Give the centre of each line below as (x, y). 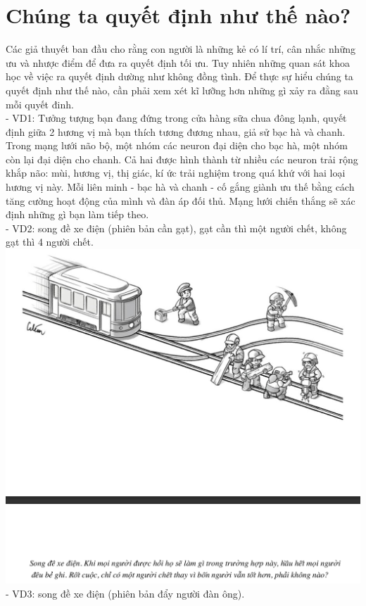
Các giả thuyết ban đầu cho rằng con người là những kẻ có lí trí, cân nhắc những (181, 49)
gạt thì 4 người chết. (50, 242)
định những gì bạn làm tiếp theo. (77, 214)
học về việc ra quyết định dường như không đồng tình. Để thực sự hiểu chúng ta (179, 76)
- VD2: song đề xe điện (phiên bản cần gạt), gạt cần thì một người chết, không (176, 228)
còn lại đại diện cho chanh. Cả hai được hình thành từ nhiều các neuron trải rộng (182, 159)
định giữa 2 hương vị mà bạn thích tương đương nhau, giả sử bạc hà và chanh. (176, 131)
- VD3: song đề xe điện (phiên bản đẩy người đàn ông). (125, 593)
